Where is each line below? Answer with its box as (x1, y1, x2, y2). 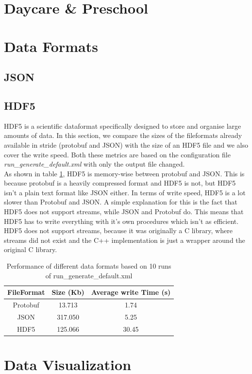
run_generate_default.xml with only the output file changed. (4, 159, 185, 169)
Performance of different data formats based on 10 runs (6, 261, 171, 271)
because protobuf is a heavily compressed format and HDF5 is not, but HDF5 (4, 178, 236, 188)
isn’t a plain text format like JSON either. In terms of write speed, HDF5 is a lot (4, 187, 246, 197)
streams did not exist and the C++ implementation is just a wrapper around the (4, 235, 245, 245)
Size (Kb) (51, 287, 84, 297)
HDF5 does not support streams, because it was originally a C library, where (4, 225, 233, 236)
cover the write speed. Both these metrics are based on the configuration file (4, 149, 231, 159)
